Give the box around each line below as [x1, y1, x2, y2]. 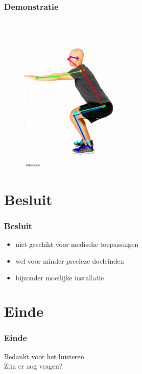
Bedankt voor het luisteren [4, 351, 85, 361]
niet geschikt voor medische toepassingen [15, 239, 139, 249]
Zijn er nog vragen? [4, 361, 63, 371]
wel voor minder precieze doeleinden [15, 256, 124, 266]
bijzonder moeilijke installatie [15, 272, 104, 282]
